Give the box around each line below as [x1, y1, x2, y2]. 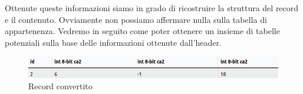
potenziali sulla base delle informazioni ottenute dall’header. [5, 36, 222, 48]
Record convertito [28, 80, 93, 92]
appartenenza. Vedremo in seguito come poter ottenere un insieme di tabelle [5, 25, 280, 37]
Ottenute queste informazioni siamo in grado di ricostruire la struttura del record [5, 2, 299, 14]
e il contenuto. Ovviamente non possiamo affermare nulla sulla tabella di [5, 13, 267, 25]
